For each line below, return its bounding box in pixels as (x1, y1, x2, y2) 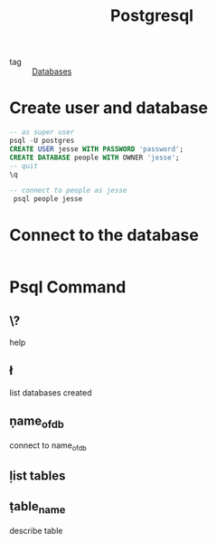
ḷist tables (9, 468, 66, 484)
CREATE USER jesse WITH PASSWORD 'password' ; (9, 144, 184, 154)
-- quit (9, 161, 39, 170)
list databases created (9, 386, 92, 398)
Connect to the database (9, 225, 199, 245)
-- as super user (9, 128, 75, 137)
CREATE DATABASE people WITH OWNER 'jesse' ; (9, 153, 180, 162)
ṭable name (9, 499, 66, 517)
